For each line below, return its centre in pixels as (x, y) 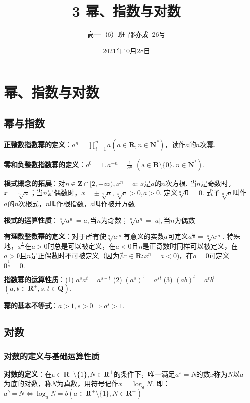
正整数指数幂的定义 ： (38, 144)
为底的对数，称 (28, 383)
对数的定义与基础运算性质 (52, 356)
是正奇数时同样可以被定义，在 (190, 246)
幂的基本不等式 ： (31, 306)
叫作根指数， (70, 204)
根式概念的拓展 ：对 (35, 183)
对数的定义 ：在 (28, 374)
